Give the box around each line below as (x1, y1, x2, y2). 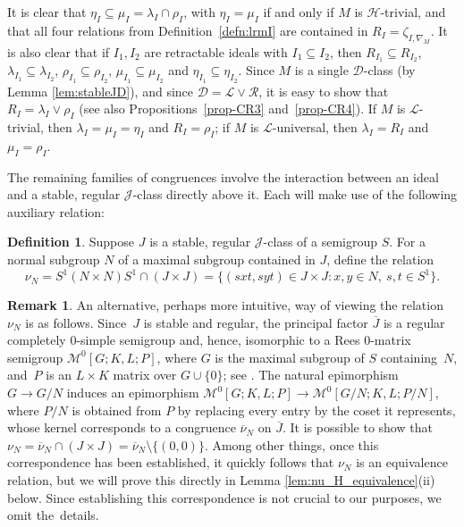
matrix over (113, 365, 177, 384)
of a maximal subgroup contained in (118, 249, 316, 268)
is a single (294, 61, 349, 79)
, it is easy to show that (258, 81, 389, 100)
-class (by (363, 61, 416, 79)
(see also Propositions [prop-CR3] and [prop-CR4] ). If (79, 99, 377, 118)
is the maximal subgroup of (215, 347, 365, 366)
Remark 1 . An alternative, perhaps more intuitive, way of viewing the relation (7, 296, 443, 314)
